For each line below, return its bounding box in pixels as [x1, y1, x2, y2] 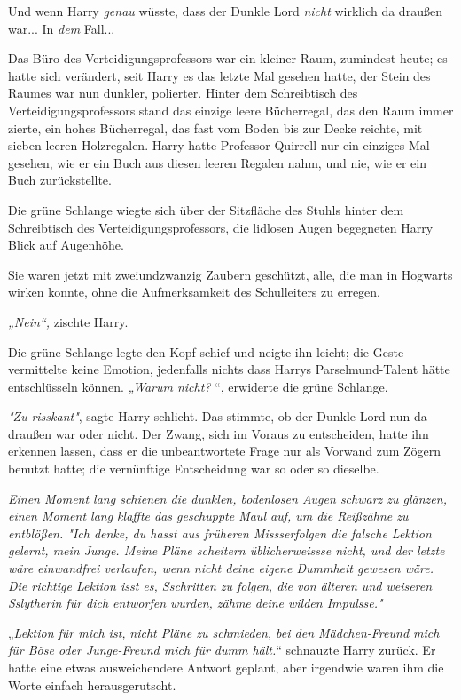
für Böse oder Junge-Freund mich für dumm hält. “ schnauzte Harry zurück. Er [8, 640, 436, 659]
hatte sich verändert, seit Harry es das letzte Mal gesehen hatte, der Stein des [8, 66, 431, 84]
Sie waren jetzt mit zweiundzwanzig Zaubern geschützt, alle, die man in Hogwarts [8, 265, 453, 283]
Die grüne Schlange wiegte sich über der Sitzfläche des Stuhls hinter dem [8, 200, 404, 219]
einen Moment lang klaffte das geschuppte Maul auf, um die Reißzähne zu [8, 506, 409, 525]
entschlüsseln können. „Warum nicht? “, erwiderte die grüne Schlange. [8, 377, 388, 395]
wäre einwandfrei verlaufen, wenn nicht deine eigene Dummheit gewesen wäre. [8, 559, 434, 577]
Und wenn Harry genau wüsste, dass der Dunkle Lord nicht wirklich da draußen [8, 2, 442, 20]
